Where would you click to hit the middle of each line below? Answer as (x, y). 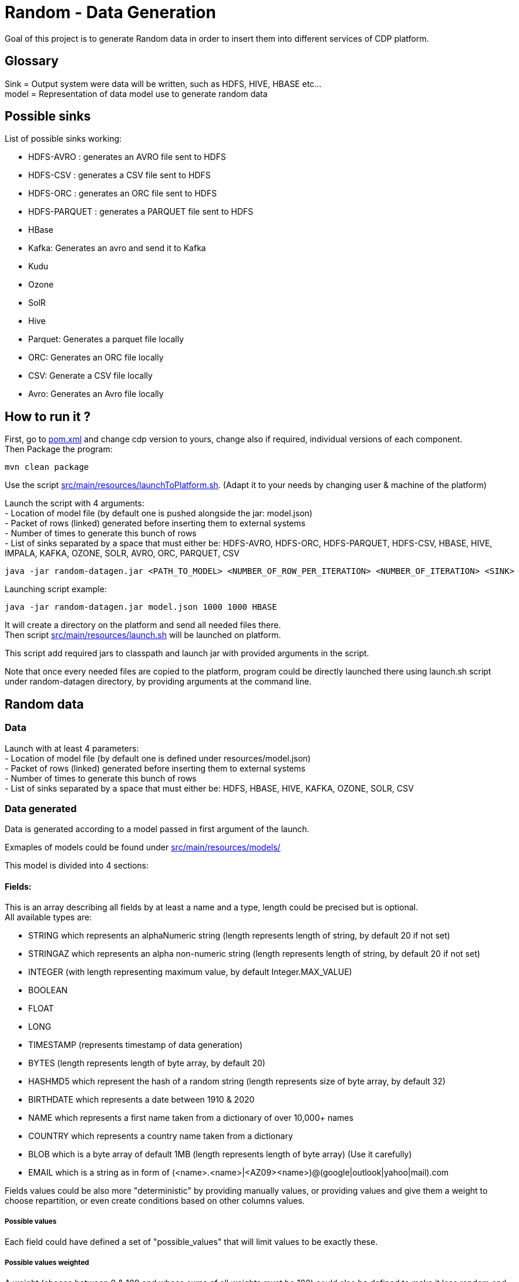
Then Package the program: (59, 449)
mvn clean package (47, 467)
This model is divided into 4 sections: (77, 866)
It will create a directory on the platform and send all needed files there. (143, 625)
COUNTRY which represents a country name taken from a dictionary (161, 1136)
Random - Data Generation (110, 12)
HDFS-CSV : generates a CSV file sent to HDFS (119, 175)
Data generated (41, 808)
